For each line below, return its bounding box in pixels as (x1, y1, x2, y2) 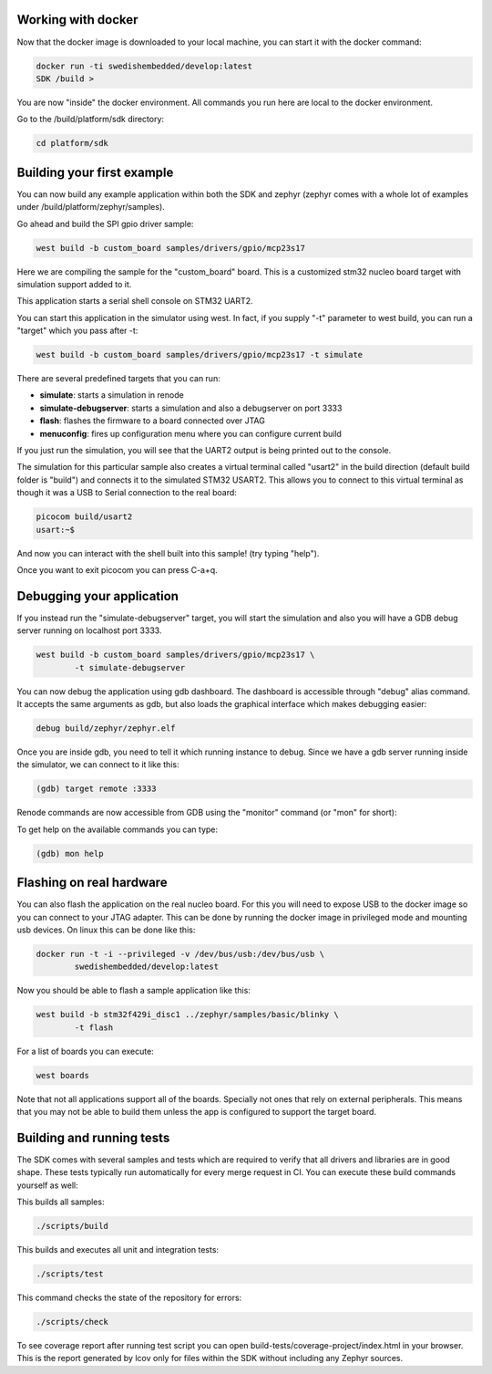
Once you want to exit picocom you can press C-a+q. (16, 564, 218, 575)
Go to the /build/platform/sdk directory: (16, 114, 164, 125)
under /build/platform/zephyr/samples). (16, 202, 166, 213)
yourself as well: (16, 1180, 78, 1191)
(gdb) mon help (36, 848, 104, 859)
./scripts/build (36, 1221, 109, 1232)
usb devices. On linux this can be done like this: (16, 924, 196, 935)
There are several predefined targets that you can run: (16, 373, 220, 384)
